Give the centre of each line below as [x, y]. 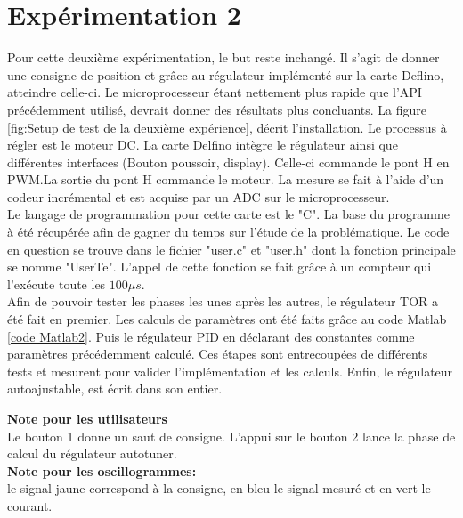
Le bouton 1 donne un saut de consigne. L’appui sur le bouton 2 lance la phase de [231, 436]
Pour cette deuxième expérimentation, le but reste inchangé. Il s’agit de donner [223, 57]
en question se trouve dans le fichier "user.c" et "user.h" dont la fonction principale [231, 249]
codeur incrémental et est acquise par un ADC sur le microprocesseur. [199, 196]
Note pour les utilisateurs [87, 418]
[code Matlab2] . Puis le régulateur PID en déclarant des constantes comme [211, 336]
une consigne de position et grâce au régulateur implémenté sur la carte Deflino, [226, 74]
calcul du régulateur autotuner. [92, 453]
